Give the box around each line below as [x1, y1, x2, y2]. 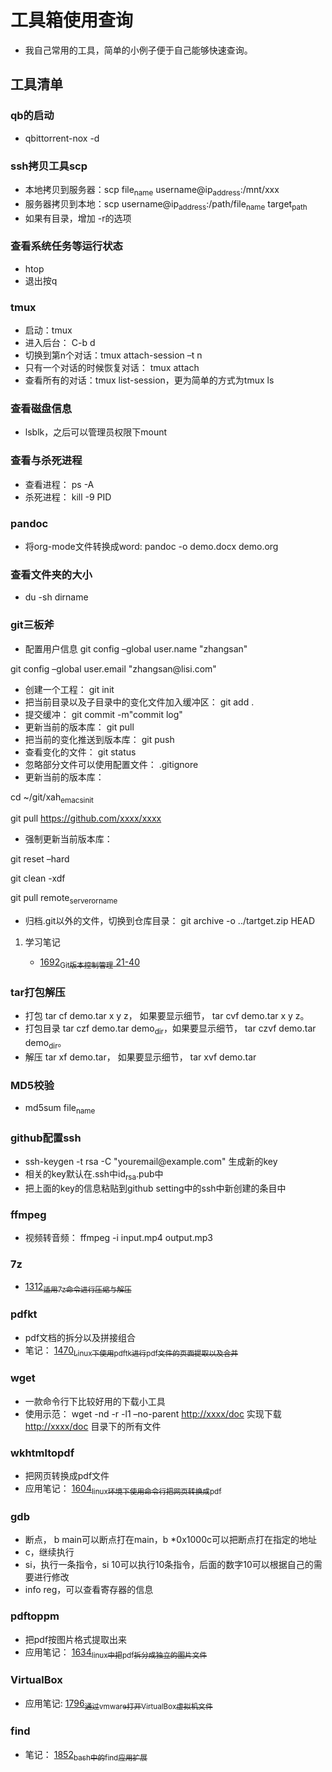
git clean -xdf [10, 872, 66, 885]
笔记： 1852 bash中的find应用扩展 [24, 1748, 148, 1763]
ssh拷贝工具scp [10, 159, 88, 173]
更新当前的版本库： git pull [24, 721, 135, 733]
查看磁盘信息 [10, 402, 73, 416]
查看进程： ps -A [24, 478, 95, 490]
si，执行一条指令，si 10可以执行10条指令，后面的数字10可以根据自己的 [24, 1559, 314, 1571]
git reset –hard [10, 853, 70, 865]
